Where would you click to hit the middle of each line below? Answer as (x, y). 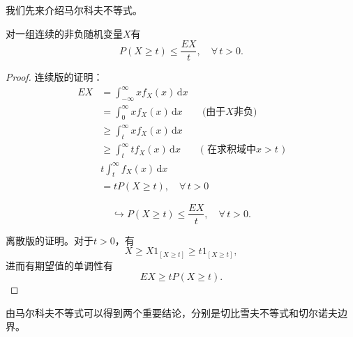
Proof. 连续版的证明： (54, 77)
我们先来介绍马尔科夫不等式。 (74, 10)
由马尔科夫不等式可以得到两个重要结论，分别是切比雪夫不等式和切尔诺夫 (172, 312)
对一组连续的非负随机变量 (64, 33)
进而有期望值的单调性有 (59, 265)
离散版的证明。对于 (50, 240)
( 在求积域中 (228, 150)
